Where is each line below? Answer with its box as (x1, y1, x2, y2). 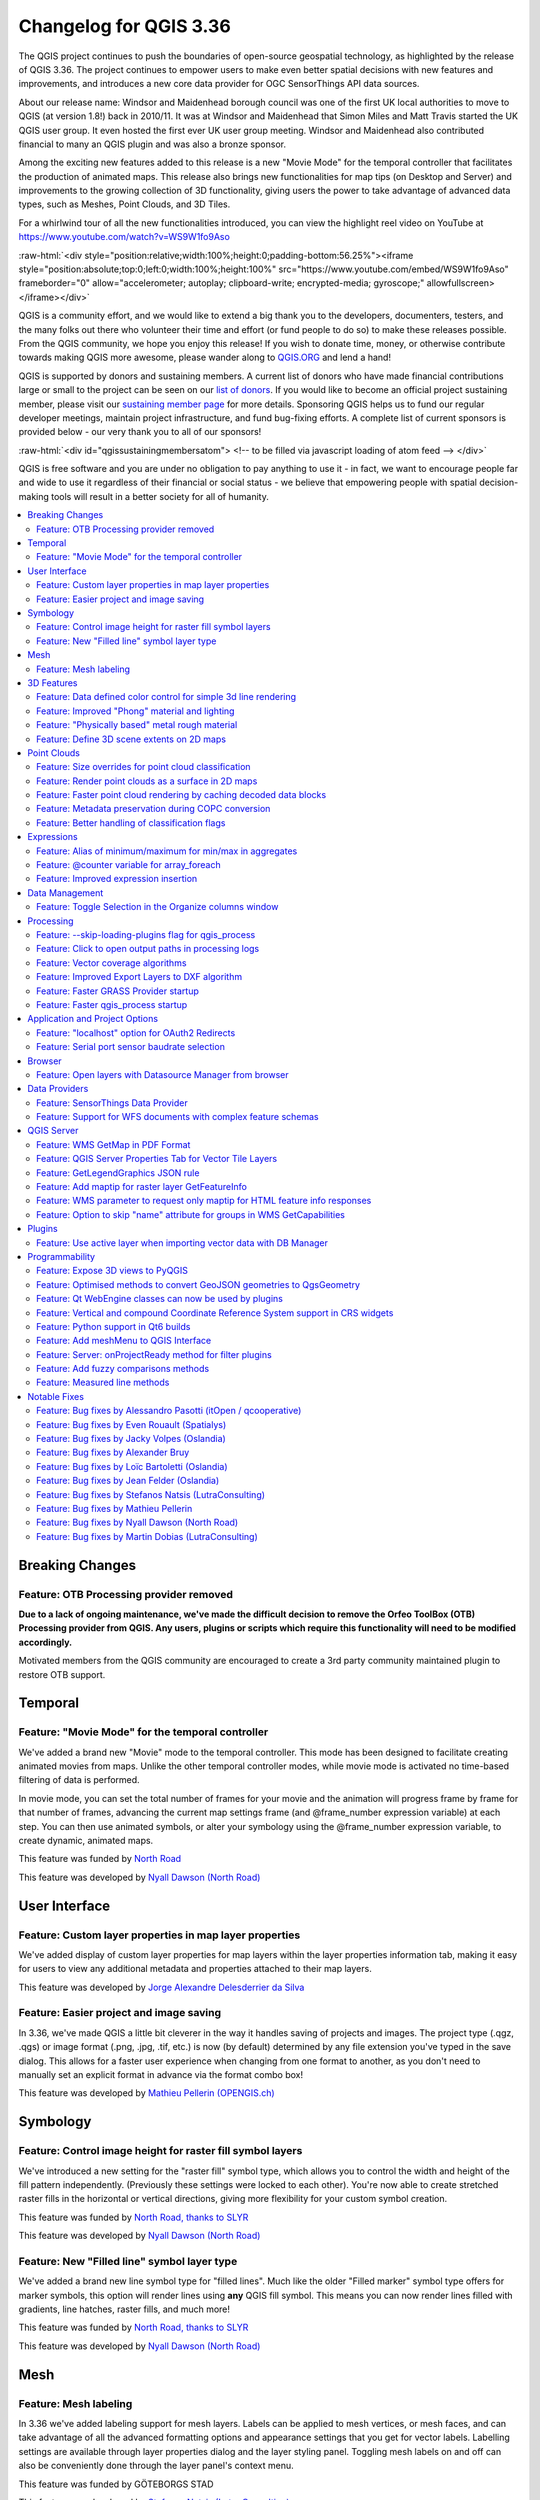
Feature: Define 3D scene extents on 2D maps (36, 733, 227, 745)
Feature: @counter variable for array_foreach (36, 859, 221, 871)
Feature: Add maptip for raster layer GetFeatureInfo (36, 1181, 247, 1193)
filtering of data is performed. (18, 1774, 140, 1786)
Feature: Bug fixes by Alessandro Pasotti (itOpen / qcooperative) (36, 1405, 302, 1417)
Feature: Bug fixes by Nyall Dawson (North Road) (36, 1516, 239, 1529)
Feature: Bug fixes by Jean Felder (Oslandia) (36, 1475, 220, 1487)
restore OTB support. (18, 1668, 106, 1680)
